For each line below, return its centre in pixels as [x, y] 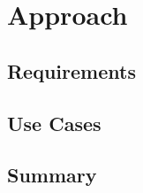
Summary [52, 175]
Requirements [71, 70]
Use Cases [54, 123]
